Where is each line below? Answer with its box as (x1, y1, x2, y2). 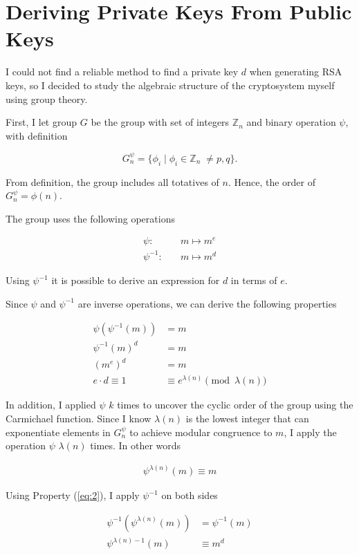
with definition (6, 128, 68, 142)
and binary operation (246, 115, 336, 129)
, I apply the (284, 424, 337, 439)
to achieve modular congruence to (129, 424, 273, 439)
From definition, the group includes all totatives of (6, 174, 219, 189)
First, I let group (6, 115, 77, 129)
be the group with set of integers (91, 115, 230, 129)
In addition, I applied (6, 397, 96, 412)
